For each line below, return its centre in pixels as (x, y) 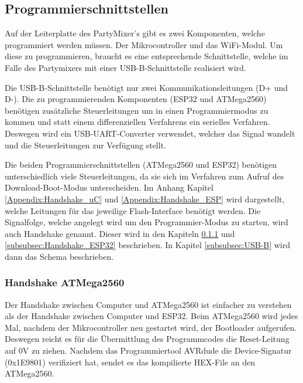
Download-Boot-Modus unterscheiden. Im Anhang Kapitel (109, 187)
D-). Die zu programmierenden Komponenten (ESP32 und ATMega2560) (136, 99)
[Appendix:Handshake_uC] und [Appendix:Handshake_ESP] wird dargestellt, (145, 199)
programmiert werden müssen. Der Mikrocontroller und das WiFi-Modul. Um (144, 44)
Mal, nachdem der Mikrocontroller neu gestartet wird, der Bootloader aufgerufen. (151, 327)
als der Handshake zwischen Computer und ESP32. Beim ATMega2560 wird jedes (151, 316)
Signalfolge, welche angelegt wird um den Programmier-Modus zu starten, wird (147, 222)
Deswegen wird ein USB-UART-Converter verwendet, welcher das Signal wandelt (150, 133)
